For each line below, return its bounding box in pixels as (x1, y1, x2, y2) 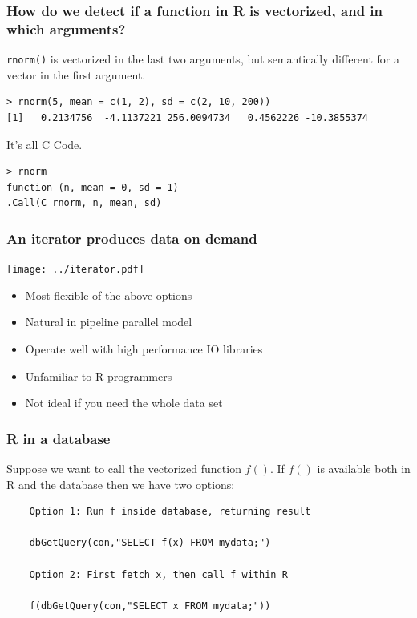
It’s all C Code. (6, 135, 83, 152)
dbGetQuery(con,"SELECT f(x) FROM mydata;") (29, 537, 271, 549)
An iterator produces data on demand (6, 228, 257, 248)
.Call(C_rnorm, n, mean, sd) (6, 197, 162, 209)
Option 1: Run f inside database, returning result (29, 506, 311, 518)
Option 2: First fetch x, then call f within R (29, 568, 288, 580)
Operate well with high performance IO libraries (25, 341, 263, 357)
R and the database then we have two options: (6, 475, 235, 492)
